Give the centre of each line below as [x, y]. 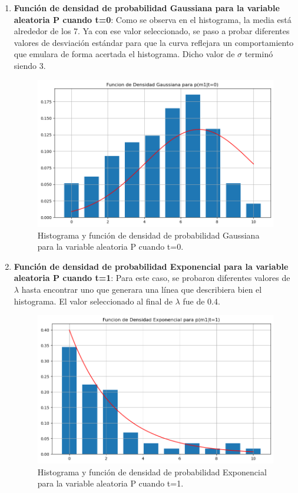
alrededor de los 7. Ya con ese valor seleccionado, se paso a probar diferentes [152, 31]
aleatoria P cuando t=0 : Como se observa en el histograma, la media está [153, 19]
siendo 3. [30, 65]
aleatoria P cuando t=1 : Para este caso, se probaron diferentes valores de [152, 278]
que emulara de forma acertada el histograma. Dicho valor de [124, 54]
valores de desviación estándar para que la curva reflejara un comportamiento [154, 42]
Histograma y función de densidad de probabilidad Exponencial [152, 472]
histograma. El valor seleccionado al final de [93, 301]
